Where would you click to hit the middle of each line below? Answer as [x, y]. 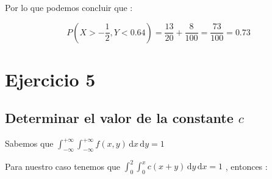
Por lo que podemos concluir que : [69, 7]
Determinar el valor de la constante [119, 118]
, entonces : [246, 166]
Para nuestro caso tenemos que [63, 166]
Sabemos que [29, 143]
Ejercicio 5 [50, 79]
